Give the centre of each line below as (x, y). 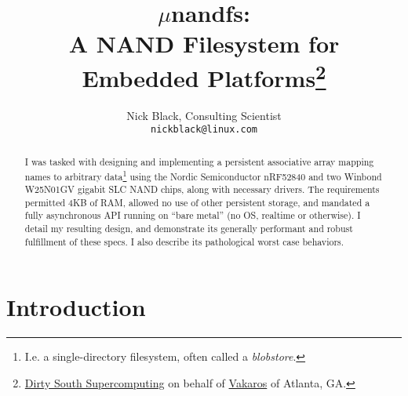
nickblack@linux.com (204, 130)
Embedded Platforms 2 (204, 76)
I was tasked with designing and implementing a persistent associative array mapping (199, 161)
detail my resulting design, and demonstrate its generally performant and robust (189, 229)
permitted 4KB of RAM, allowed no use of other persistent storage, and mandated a (197, 202)
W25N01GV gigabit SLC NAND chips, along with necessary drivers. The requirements (202, 189)
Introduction (76, 307)
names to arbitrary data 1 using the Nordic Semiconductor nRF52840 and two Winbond (203, 175)
